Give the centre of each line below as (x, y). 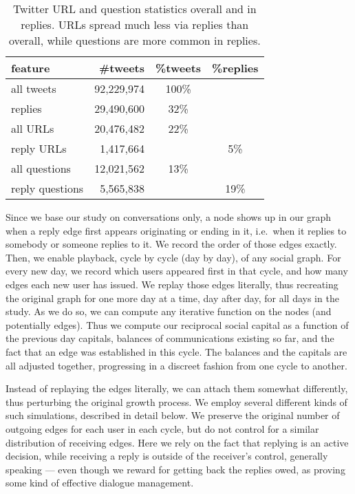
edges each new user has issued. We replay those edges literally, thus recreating (172, 284)
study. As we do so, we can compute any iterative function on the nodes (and (169, 311)
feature (31, 68)
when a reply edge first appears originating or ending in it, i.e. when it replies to (176, 230)
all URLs (33, 128)
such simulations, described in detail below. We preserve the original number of (173, 415)
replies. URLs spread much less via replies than (135, 24)
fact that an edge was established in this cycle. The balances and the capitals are (176, 351)
